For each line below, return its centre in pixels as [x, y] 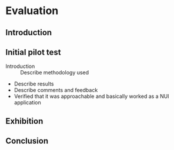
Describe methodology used [55, 73]
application [28, 103]
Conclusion [27, 141]
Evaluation [32, 11]
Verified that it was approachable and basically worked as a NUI [91, 96]
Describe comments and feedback [56, 90]
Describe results [34, 84]
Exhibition [24, 121]
